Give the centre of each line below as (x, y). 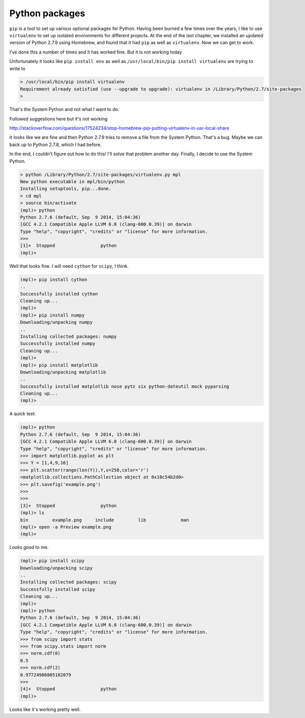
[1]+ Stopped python (68, 246)
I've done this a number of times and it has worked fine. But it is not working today (96, 52)
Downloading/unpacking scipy (56, 568)
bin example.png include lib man (104, 520)
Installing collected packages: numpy (68, 336)
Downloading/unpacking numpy (56, 322)
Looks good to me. (29, 548)
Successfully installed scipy (58, 589)
